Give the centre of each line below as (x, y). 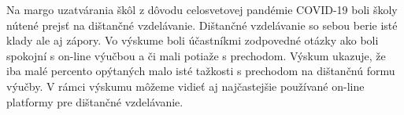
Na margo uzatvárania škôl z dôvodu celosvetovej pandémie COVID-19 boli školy (202, 9)
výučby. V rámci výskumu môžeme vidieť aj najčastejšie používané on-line (185, 86)
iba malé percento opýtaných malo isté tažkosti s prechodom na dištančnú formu (201, 71)
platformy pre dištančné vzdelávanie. (95, 101)
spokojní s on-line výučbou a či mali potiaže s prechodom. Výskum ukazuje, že (196, 55)
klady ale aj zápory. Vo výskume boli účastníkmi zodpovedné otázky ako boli (193, 40)
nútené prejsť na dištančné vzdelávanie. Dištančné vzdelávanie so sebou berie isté (202, 25)
